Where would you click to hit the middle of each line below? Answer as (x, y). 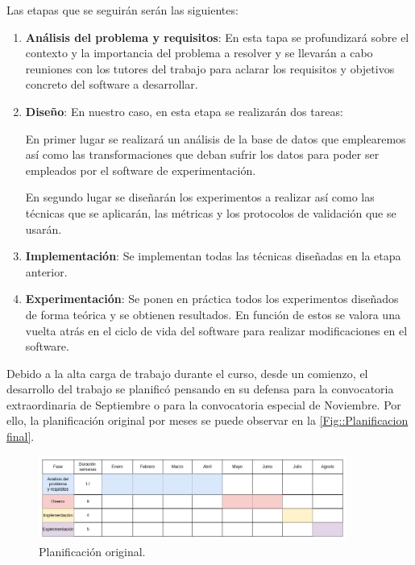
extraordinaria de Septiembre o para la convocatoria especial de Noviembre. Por (204, 404)
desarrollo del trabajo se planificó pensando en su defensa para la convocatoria (200, 389)
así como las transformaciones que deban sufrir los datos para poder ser (202, 154)
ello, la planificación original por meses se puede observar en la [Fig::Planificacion (207, 420)
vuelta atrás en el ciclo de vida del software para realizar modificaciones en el (216, 330)
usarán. (44, 228)
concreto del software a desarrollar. (112, 84)
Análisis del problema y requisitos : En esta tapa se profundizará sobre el (217, 37)
